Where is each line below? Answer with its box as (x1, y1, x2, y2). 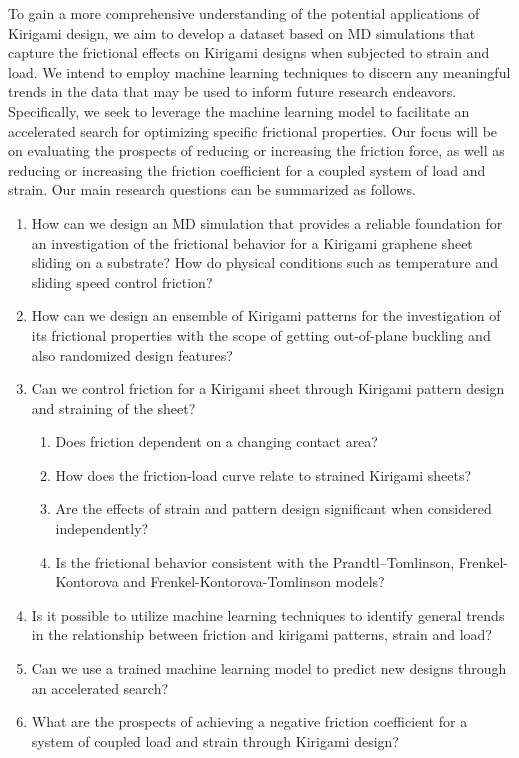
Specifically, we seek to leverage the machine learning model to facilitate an (8, 100, 470, 121)
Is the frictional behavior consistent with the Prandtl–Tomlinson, (55, 551, 455, 572)
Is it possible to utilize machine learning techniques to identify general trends (31, 604, 505, 625)
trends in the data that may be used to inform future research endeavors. (8, 81, 457, 102)
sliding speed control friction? (31, 271, 213, 292)
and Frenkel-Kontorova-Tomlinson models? (123, 571, 385, 592)
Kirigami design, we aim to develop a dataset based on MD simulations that (8, 22, 476, 43)
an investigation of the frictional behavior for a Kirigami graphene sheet (31, 232, 473, 253)
